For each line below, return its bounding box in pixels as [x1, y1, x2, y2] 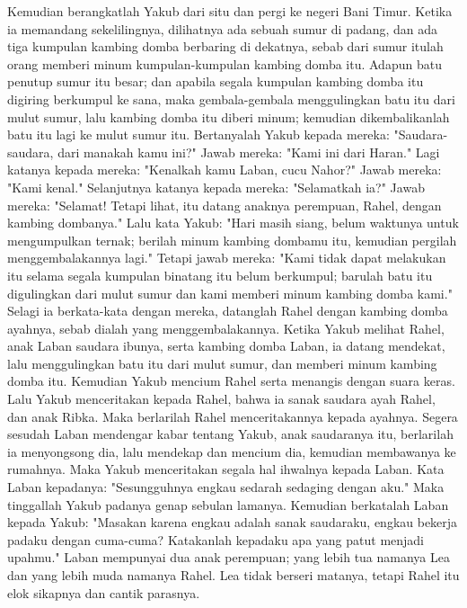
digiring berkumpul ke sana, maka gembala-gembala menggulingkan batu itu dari [7, 89, 455, 108]
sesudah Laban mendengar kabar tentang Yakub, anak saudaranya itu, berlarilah [7, 425, 454, 443]
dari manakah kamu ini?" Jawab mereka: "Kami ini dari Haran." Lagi [57, 142, 440, 161]
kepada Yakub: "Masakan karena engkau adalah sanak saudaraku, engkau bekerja [7, 513, 458, 532]
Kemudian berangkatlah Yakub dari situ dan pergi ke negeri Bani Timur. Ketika [7, 2, 453, 20]
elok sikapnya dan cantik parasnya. [7, 583, 200, 602]
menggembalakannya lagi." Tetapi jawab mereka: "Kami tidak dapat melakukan [7, 248, 446, 267]
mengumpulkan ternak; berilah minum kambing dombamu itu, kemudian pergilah [7, 230, 457, 249]
